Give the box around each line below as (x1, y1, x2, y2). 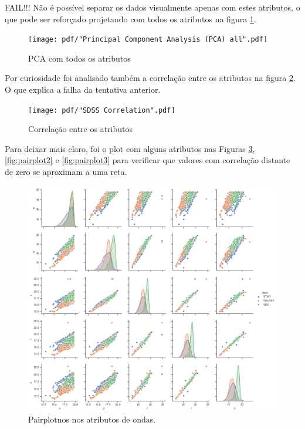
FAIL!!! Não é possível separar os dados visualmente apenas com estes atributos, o (5, 1, 300, 13)
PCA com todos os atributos (28, 52, 131, 64)
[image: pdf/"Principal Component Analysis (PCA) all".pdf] (28, 35, 268, 44)
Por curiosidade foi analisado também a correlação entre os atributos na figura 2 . (5, 72, 296, 84)
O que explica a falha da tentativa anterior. (5, 83, 161, 96)
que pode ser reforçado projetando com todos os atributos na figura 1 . (5, 12, 256, 25)
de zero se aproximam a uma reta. (5, 165, 127, 178)
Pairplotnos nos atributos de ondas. (28, 413, 156, 425)
